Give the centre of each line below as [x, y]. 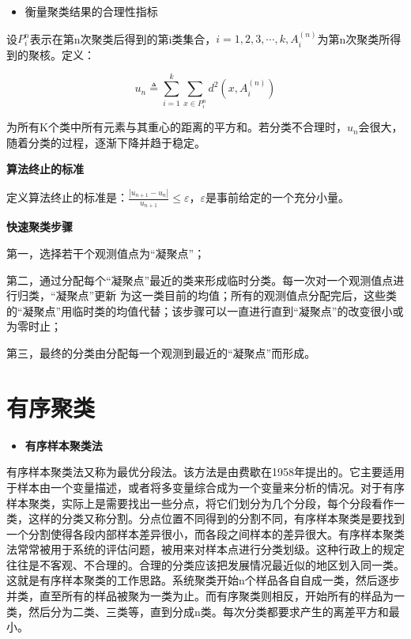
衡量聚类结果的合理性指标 [91, 11]
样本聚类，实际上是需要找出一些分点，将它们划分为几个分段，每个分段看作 [200, 503]
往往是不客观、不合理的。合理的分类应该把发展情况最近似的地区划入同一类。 [205, 564]
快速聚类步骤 [40, 227]
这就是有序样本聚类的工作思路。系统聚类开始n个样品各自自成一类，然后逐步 [203, 580]
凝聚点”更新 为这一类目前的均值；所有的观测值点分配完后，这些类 [226, 295]
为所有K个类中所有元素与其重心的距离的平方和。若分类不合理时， [177, 127]
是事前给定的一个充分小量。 [277, 197]
